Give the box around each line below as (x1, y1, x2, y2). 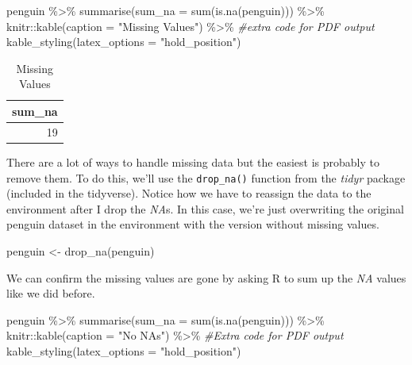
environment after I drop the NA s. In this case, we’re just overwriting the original (6, 200, 404, 217)
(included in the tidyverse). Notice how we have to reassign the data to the (6, 185, 372, 202)
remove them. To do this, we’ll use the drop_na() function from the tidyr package (6, 169, 406, 186)
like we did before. (6, 285, 95, 302)
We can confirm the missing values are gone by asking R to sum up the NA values (6, 269, 406, 286)
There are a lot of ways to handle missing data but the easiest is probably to (6, 153, 379, 170)
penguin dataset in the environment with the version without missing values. (6, 216, 379, 232)
